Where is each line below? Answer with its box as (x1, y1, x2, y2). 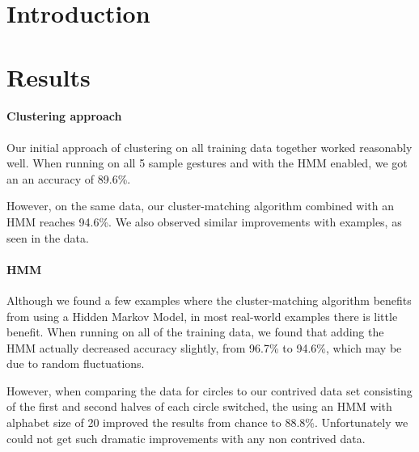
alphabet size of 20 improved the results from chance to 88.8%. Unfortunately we (6, 414, 408, 431)
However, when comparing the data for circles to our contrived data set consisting (6, 382, 413, 399)
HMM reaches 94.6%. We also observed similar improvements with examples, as (6, 213, 402, 230)
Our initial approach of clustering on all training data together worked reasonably (6, 138, 413, 155)
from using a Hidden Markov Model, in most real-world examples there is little (6, 307, 398, 324)
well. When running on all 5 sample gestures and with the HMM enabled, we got (6, 154, 408, 171)
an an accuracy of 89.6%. (6, 170, 131, 187)
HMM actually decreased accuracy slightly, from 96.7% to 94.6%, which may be (6, 339, 402, 356)
